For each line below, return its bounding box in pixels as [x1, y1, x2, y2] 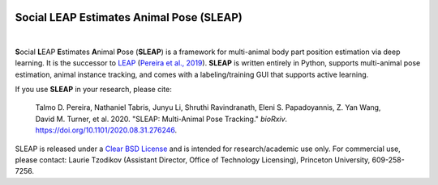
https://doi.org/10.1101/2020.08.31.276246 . [35, 125, 178, 135]
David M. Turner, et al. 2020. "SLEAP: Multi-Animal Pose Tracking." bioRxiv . [35, 114, 288, 124]
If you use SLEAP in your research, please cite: [15, 85, 172, 95]
